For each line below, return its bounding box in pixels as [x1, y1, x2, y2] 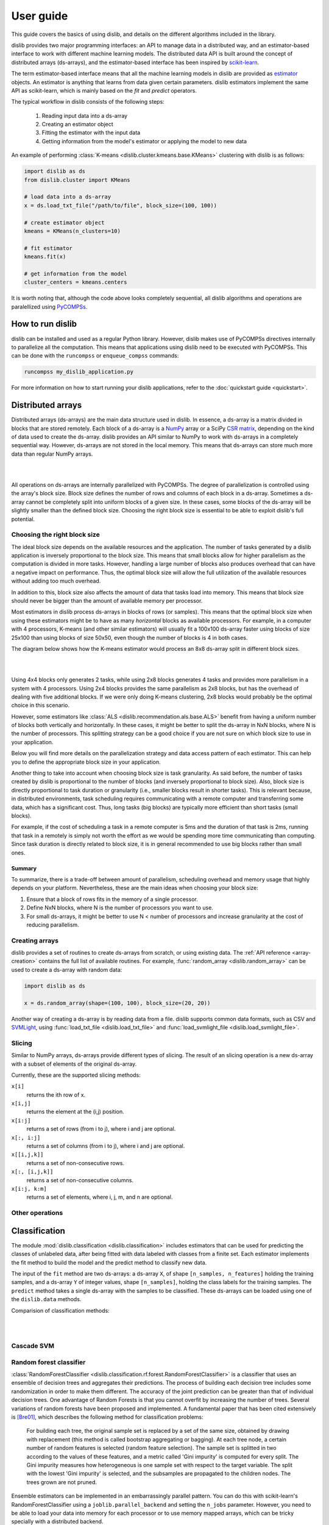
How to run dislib [11, 319, 77, 329]
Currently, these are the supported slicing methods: [11, 1071, 141, 1078]
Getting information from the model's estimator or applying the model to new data [41, 137, 247, 145]
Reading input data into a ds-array [41, 112, 128, 119]
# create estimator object [24, 219, 105, 226]
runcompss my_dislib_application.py [24, 368, 134, 375]
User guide [11, 9, 68, 23]
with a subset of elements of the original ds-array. [11, 1060, 137, 1067]
